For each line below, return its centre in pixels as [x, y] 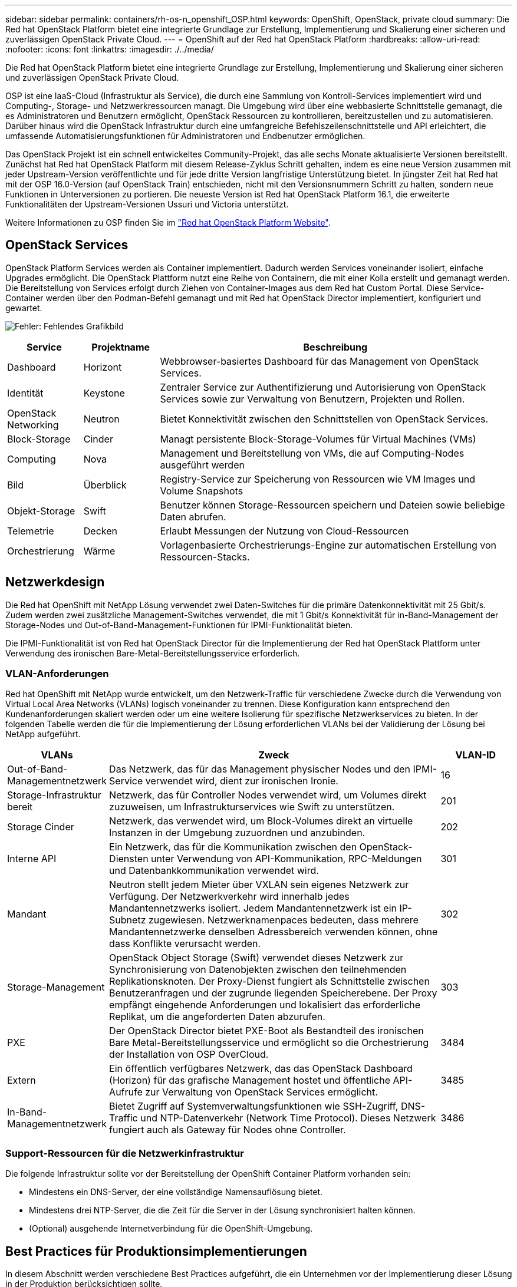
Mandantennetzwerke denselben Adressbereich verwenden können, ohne [274, 932]
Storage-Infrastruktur [54, 795]
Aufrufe [126, 1092]
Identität [25, 393]
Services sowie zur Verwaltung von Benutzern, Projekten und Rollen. [312, 399]
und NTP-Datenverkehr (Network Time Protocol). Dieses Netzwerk [288, 1118]
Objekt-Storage [41, 511]
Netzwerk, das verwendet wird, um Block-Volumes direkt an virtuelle [261, 821]
